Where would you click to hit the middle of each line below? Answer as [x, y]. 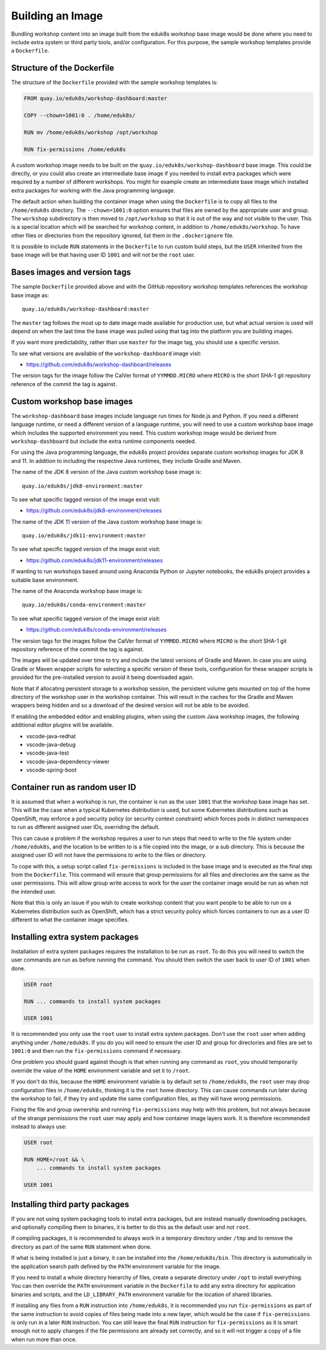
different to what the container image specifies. [70, 920]
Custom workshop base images [72, 401]
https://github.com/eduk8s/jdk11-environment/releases [94, 560]
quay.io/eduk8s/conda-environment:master [84, 605]
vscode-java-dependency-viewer [68, 761]
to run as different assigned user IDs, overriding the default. [85, 827]
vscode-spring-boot [51, 770]
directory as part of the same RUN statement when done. [81, 1247]
